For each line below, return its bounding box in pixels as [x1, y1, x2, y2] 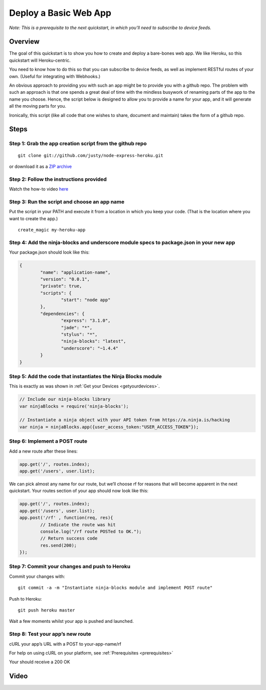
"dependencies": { [40, 311, 85, 316]
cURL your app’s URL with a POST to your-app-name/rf [9, 641, 122, 647]
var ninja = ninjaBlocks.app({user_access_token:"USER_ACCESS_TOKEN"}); [19, 424, 199, 429]
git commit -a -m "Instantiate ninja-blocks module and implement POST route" [18, 585, 213, 591]
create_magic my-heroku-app [18, 227, 86, 232]
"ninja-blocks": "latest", [61, 339, 127, 344]
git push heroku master [18, 607, 75, 613]
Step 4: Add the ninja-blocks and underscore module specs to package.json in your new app [9, 239, 235, 246]
